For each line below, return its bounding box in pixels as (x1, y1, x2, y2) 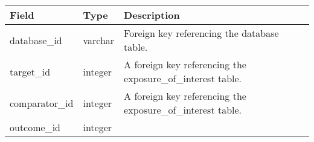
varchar (83, 33, 115, 47)
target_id (10, 64, 51, 79)
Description (124, 8, 180, 22)
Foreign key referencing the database (124, 26, 279, 40)
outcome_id (10, 120, 61, 134)
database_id (10, 33, 62, 47)
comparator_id (10, 95, 74, 110)
